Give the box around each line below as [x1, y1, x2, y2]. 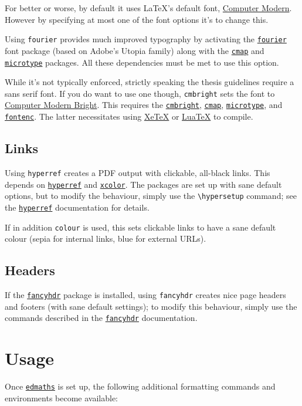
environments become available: [5, 391, 118, 404]
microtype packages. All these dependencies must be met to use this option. [5, 56, 279, 68]
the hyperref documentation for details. [5, 201, 150, 213]
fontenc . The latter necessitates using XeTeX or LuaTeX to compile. [5, 110, 253, 123]
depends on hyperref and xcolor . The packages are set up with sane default [5, 178, 282, 190]
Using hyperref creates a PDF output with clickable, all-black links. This [5, 166, 270, 178]
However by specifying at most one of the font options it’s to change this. [5, 13, 269, 25]
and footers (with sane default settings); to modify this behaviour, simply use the [5, 300, 297, 312]
